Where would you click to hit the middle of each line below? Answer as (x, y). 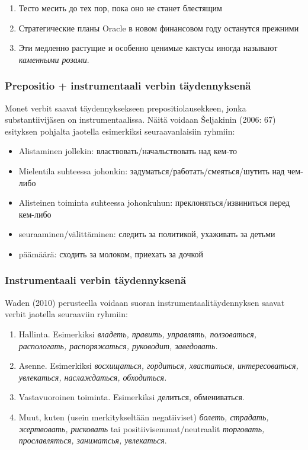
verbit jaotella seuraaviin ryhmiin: (66, 314)
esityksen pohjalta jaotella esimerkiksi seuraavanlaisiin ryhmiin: (120, 131)
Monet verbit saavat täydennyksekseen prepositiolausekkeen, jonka (126, 108)
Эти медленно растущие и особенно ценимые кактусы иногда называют (148, 48)
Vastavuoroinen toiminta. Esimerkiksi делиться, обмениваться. (131, 397)
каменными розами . (54, 59)
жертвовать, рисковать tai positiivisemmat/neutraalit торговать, (142, 428)
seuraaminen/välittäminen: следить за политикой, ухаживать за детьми (147, 234)
